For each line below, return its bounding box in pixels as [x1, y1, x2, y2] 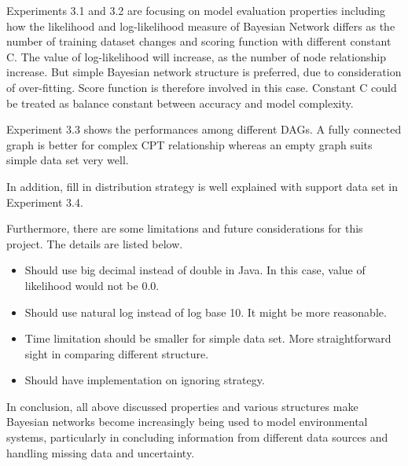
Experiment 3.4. [6, 193, 83, 210]
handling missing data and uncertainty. [6, 444, 195, 460]
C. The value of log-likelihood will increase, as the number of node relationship [6, 48, 386, 64]
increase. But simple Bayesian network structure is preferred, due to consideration [6, 64, 402, 80]
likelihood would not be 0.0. [24, 277, 160, 293]
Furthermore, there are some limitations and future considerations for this [6, 220, 363, 237]
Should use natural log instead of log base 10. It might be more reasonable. [24, 303, 387, 320]
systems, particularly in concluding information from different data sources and [6, 429, 388, 446]
